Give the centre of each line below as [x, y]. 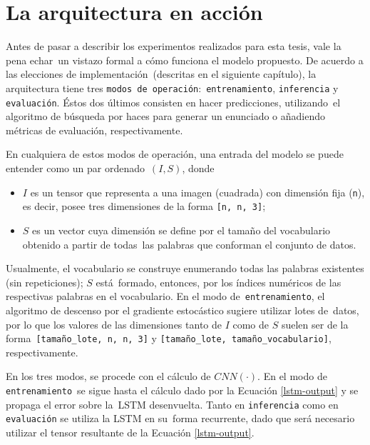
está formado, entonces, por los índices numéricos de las [219, 282]
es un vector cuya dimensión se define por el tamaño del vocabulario [181, 230]
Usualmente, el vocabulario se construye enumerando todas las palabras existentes [185, 268]
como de [251, 324]
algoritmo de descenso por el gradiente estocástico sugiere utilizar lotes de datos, [183, 310]
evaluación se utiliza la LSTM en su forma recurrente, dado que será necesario [180, 418]
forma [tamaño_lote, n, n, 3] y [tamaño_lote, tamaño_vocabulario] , [169, 338]
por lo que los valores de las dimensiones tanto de [114, 324]
